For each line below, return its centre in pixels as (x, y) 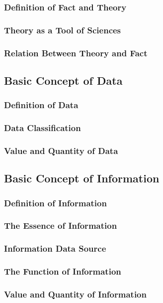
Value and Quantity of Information (75, 294)
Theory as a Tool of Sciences (63, 30)
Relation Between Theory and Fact (76, 53)
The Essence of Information (61, 226)
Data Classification (42, 128)
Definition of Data (41, 105)
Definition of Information (55, 203)
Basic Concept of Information (82, 178)
